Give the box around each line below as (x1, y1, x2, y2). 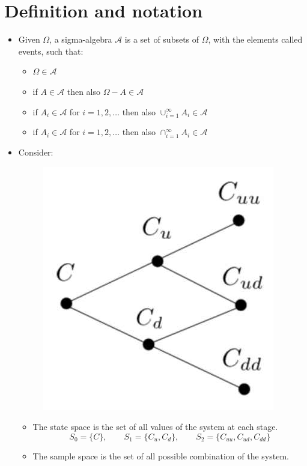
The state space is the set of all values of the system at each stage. (32, 420, 278, 433)
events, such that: (18, 44, 84, 57)
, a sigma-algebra (49, 33, 112, 46)
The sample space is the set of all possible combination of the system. (32, 449, 289, 462)
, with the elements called (208, 33, 303, 46)
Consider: (18, 145, 53, 158)
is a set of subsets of (124, 33, 199, 46)
